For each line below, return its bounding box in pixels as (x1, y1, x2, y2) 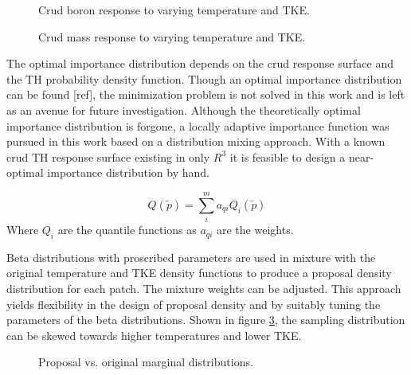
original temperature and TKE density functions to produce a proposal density (6, 264, 392, 281)
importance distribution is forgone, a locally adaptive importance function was (6, 117, 389, 134)
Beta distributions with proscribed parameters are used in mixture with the (6, 248, 376, 265)
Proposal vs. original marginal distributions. (38, 354, 253, 370)
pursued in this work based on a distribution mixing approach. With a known (6, 133, 386, 150)
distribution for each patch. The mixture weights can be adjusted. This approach (6, 280, 401, 297)
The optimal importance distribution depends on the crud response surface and (6, 55, 393, 72)
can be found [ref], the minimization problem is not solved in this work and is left (6, 86, 405, 103)
